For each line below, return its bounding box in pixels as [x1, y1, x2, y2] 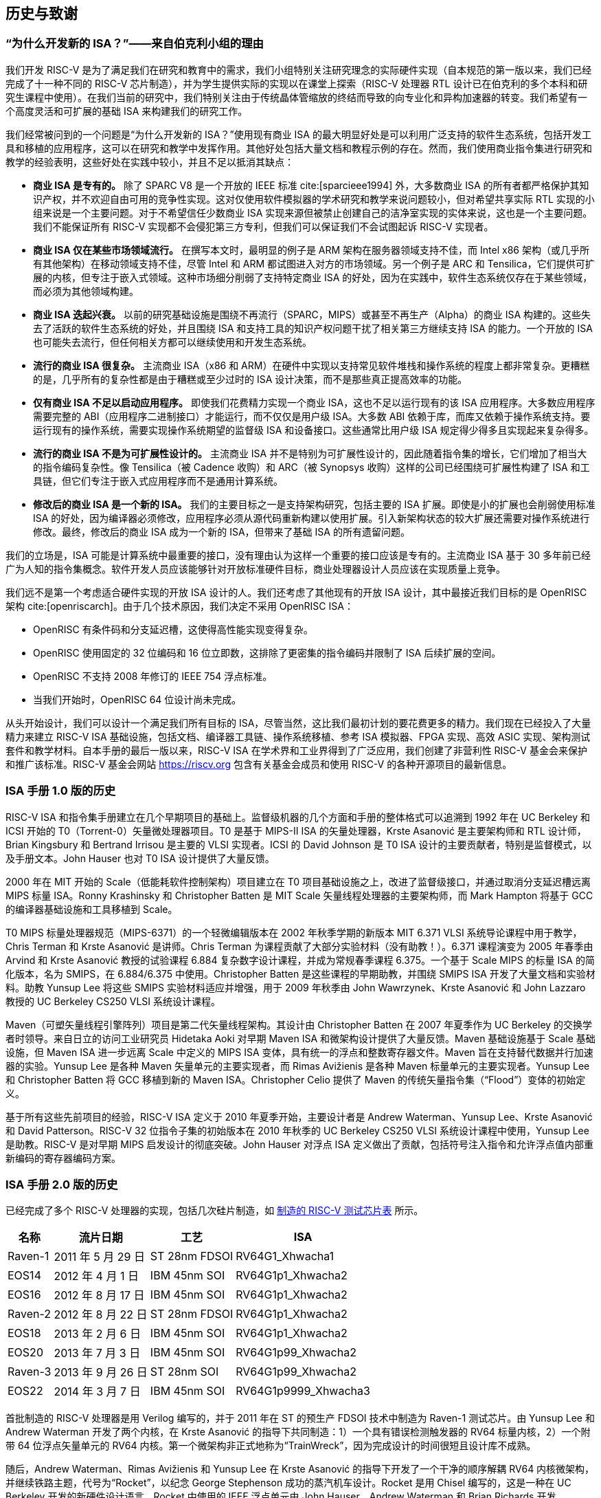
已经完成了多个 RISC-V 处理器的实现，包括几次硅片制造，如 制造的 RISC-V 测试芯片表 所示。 [5, 1204, 424, 1217]
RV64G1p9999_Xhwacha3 [236, 1384, 370, 1398]
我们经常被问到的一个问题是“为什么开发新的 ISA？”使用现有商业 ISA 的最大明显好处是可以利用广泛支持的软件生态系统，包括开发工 [5, 128, 591, 140]
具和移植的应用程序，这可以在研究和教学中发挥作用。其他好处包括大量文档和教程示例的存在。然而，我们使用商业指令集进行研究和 [5, 142, 592, 154]
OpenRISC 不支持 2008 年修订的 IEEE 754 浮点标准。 [33, 670, 273, 682]
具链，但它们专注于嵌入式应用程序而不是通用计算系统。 [33, 474, 283, 487]
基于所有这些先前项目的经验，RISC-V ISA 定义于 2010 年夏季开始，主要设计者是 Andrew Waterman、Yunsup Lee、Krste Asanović [5, 1110, 593, 1123]
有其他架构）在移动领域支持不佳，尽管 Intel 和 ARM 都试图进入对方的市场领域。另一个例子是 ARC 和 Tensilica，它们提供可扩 [33, 257, 595, 269]
